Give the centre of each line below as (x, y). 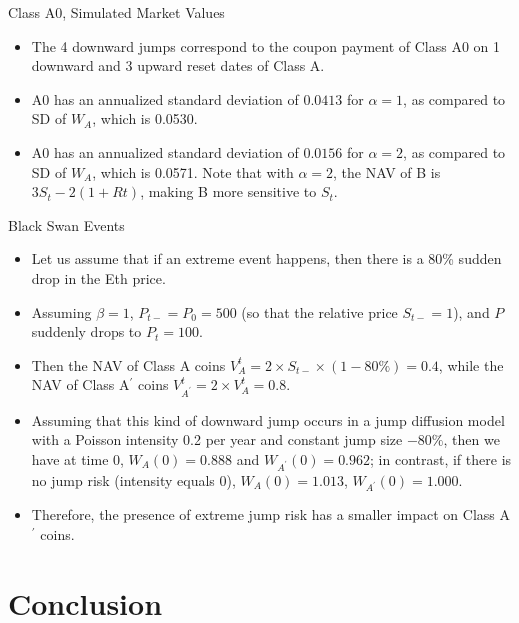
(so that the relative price (319, 311)
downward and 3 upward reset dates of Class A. (178, 65)
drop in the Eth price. (98, 277)
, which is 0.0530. (145, 118)
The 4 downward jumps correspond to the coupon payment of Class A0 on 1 (266, 45)
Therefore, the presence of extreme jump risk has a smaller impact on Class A (270, 514)
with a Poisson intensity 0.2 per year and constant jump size (217, 439)
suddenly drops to (86, 331)
